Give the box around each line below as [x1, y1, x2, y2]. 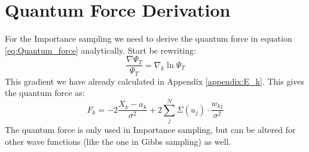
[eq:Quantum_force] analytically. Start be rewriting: [5, 44, 196, 56]
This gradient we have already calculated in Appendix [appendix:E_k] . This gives [5, 75, 305, 87]
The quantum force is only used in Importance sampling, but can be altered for [5, 123, 296, 136]
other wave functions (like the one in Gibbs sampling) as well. [5, 135, 231, 147]
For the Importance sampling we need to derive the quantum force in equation [5, 32, 292, 45]
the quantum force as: [5, 86, 85, 99]
